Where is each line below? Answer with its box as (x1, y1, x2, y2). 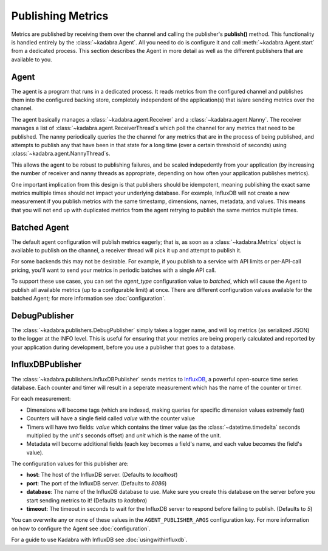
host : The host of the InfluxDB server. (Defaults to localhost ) (26, 471, 178, 479)
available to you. (11, 55, 53, 63)
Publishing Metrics (11, 9, 109, 23)
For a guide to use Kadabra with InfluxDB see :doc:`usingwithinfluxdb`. (11, 536, 188, 544)
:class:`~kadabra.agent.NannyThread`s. (11, 150, 111, 158)
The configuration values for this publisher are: (11, 460, 129, 468)
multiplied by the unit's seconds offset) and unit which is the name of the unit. (26, 432, 222, 439)
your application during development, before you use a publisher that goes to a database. (11, 344, 236, 351)
